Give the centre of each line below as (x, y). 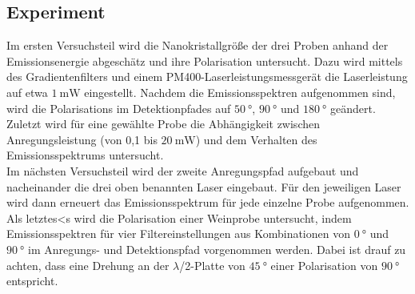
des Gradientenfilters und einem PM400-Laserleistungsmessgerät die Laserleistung (207, 77)
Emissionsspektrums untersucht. (85, 155)
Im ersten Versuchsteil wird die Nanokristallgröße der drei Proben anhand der (198, 45)
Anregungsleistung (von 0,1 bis (82, 139)
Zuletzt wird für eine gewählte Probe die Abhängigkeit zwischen (163, 124)
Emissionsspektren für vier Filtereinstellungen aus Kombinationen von (178, 234)
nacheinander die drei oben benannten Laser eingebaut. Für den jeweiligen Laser (204, 186)
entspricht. (32, 281)
